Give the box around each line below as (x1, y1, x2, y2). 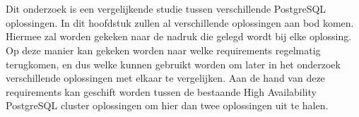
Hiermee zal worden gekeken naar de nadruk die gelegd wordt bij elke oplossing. (6, 29, 352, 44)
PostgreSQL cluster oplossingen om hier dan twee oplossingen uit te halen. (6, 98, 329, 113)
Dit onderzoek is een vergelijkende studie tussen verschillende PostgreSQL (6, 1, 326, 16)
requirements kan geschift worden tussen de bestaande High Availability (6, 84, 317, 99)
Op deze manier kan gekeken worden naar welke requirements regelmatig (6, 42, 321, 57)
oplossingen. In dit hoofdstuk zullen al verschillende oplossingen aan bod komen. (6, 15, 354, 30)
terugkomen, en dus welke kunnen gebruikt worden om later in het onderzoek (6, 56, 341, 71)
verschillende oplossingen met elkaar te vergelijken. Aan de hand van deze (6, 70, 325, 85)
